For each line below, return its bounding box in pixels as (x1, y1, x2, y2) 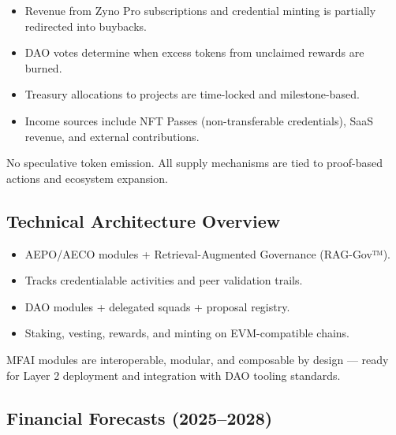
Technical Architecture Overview (6, 208, 281, 232)
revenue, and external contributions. (24, 128, 200, 144)
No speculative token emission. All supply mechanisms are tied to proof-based (6, 154, 383, 171)
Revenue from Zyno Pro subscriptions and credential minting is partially (24, 2, 376, 18)
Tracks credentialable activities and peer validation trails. (24, 272, 303, 288)
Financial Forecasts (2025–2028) (6, 405, 273, 429)
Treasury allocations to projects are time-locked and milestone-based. (24, 86, 360, 102)
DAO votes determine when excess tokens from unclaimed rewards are (24, 44, 364, 61)
